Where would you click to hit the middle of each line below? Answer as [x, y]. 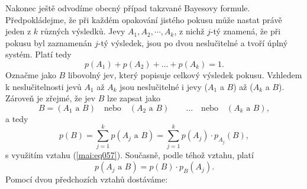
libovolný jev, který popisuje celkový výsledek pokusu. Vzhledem [185, 74]
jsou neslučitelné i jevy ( [164, 86]
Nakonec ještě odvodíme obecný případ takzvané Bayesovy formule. [128, 8]
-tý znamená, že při [245, 31]
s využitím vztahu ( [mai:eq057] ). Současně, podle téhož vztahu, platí [130, 155]
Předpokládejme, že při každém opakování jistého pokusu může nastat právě [144, 19]
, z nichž [189, 31]
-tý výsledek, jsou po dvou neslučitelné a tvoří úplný [193, 42]
